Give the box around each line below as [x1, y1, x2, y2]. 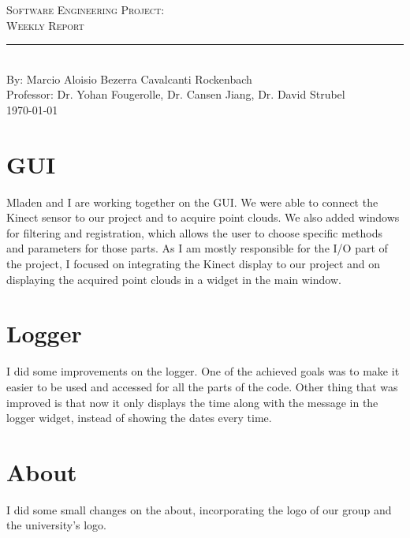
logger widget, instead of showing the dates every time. [6, 409, 272, 426]
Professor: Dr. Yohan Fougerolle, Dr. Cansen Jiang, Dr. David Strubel [6, 86, 345, 103]
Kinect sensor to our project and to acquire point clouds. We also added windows [6, 209, 400, 226]
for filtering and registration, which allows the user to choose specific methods [6, 224, 383, 241]
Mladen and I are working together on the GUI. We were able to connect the [6, 193, 378, 210]
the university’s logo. [6, 517, 106, 533]
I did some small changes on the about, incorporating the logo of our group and [6, 501, 392, 517]
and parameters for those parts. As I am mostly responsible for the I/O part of [6, 240, 388, 256]
